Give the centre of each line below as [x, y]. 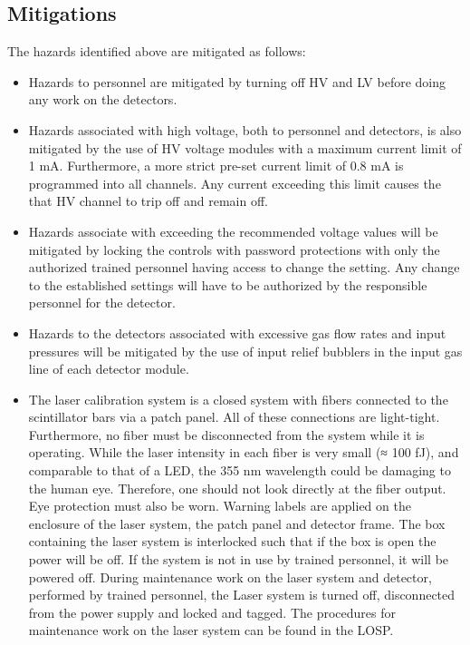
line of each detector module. [109, 369]
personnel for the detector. [102, 303]
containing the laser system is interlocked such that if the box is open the [232, 541]
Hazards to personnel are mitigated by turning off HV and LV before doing [237, 81]
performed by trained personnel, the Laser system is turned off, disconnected [242, 595]
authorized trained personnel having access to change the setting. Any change [244, 267]
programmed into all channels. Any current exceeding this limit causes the [235, 183]
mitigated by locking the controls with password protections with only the [234, 249]
